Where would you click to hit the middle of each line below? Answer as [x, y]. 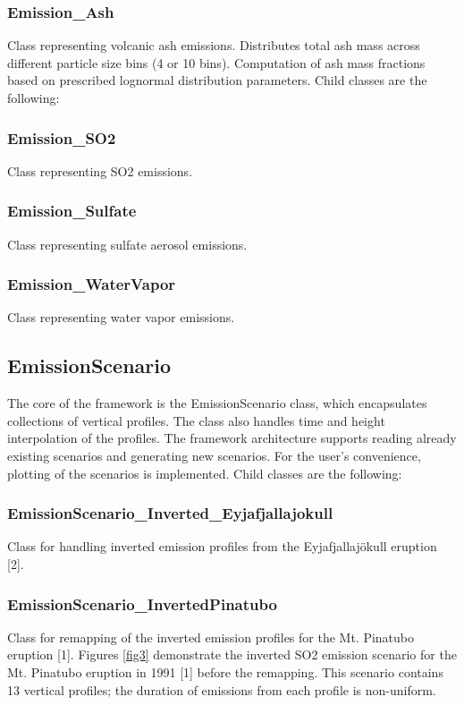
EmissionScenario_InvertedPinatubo [142, 603]
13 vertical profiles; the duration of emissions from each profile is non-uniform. [222, 689]
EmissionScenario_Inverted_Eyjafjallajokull [170, 513]
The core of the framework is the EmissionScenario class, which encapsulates [217, 403]
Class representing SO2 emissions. [100, 170]
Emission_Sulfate [72, 211]
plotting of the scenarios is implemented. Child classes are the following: [205, 473]
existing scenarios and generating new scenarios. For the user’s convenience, [214, 456]
